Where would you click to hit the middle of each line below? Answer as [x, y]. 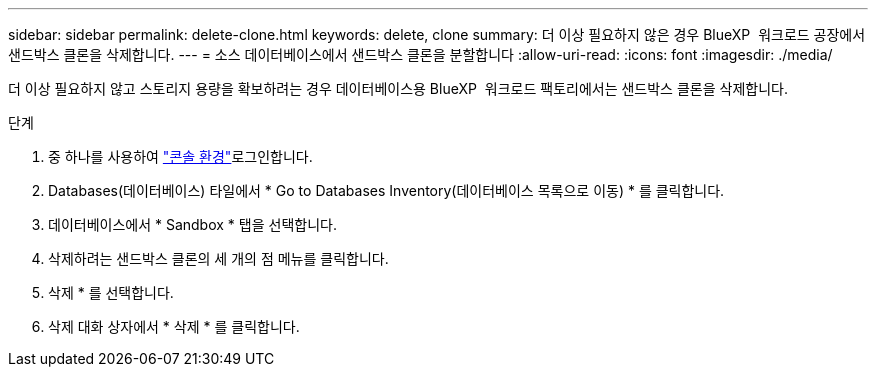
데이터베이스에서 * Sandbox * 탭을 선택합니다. [192, 224]
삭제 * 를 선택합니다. [111, 292]
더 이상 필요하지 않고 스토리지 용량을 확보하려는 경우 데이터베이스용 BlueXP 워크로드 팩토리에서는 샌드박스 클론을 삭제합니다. [398, 88]
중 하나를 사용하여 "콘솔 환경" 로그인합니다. [180, 156]
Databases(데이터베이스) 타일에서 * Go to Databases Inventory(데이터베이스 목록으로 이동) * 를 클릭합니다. [386, 190]
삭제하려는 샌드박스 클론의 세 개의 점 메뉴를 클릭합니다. [218, 258]
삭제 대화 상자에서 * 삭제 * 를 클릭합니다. [174, 326]
